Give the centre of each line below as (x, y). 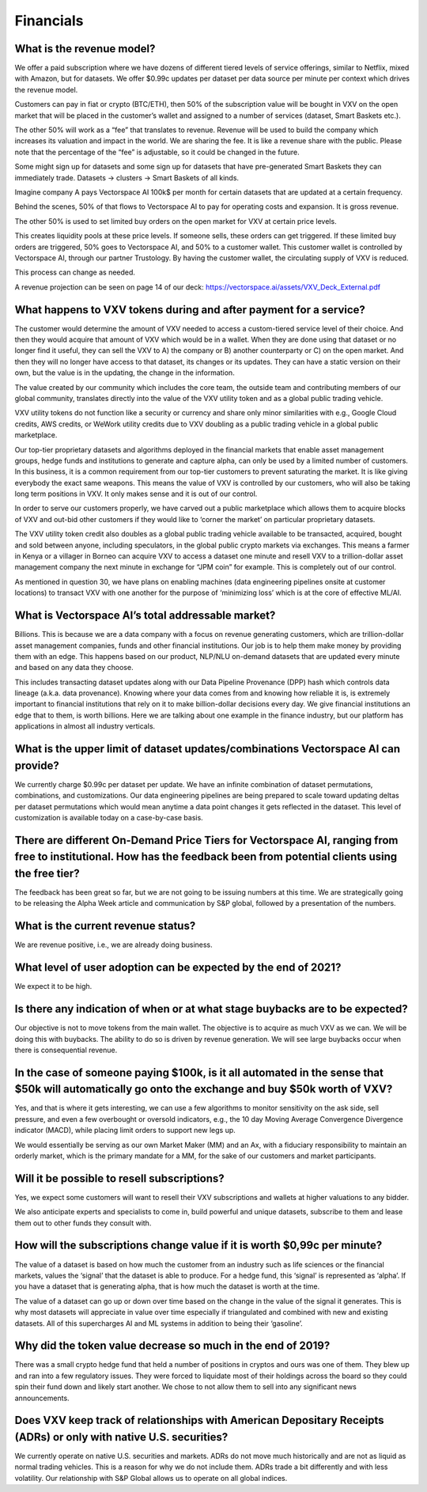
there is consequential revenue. (66, 1050)
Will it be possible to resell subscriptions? (119, 1178)
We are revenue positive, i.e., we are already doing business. (113, 945)
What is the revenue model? (85, 49)
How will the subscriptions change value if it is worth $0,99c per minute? (198, 1246)
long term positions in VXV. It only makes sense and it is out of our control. (136, 494)
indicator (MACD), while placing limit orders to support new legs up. (125, 1130)
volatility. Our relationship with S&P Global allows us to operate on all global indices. (151, 1478)
